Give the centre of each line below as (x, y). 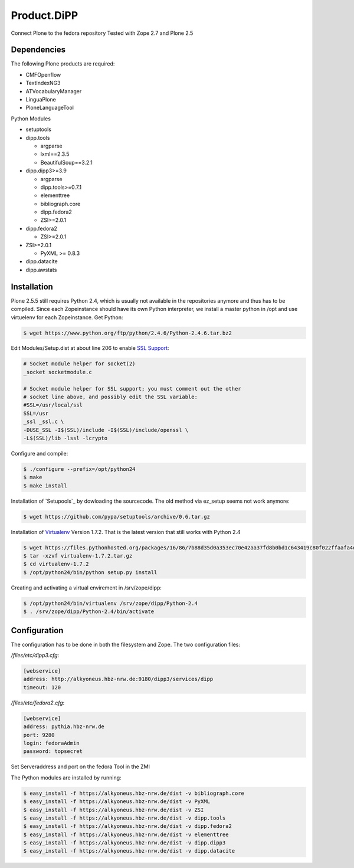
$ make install (45, 486)
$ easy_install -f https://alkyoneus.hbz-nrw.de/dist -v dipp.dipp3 (124, 843)
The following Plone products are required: (63, 64)
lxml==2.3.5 (55, 154)
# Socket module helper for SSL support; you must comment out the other (132, 389)
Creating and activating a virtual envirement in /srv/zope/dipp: (86, 588)
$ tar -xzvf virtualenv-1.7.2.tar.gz (78, 556)
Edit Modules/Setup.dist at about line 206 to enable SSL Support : (90, 348)
